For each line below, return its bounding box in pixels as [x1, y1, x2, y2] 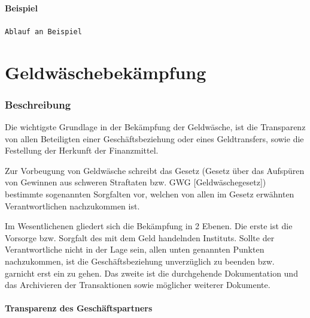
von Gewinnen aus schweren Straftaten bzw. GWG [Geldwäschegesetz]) [5, 176, 266, 188]
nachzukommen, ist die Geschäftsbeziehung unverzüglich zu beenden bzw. [5, 254, 275, 267]
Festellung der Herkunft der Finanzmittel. [5, 144, 159, 157]
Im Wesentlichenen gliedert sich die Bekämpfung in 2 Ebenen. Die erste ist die [5, 220, 293, 232]
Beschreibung [5, 97, 71, 112]
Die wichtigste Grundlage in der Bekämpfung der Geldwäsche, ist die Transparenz [5, 121, 306, 133]
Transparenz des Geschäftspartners [5, 302, 153, 314]
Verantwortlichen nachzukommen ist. [5, 199, 140, 212]
